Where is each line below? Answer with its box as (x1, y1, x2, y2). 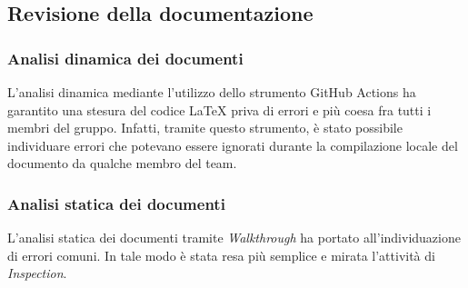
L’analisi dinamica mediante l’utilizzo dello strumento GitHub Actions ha (7, 83, 416, 101)
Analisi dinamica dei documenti (7, 46, 244, 69)
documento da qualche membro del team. (7, 154, 237, 173)
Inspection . (7, 263, 67, 283)
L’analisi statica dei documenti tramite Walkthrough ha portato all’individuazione (7, 228, 461, 247)
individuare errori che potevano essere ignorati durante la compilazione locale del (7, 135, 458, 154)
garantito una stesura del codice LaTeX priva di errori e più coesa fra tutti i (7, 100, 432, 119)
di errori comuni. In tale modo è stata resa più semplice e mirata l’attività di (7, 245, 435, 264)
